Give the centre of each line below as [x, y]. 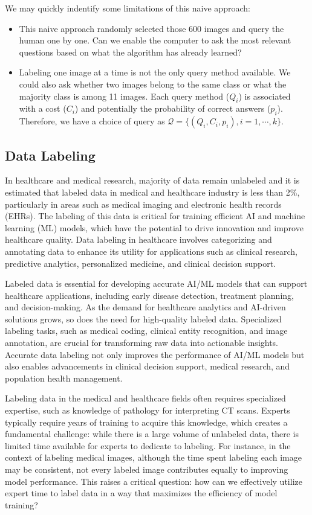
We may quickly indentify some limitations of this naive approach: [128, 8]
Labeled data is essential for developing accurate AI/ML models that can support [156, 283]
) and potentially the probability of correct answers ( [173, 108]
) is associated [265, 96]
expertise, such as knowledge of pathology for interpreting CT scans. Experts [148, 410]
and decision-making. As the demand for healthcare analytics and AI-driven [145, 307]
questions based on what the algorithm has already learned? [130, 52]
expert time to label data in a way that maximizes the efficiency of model [141, 493]
